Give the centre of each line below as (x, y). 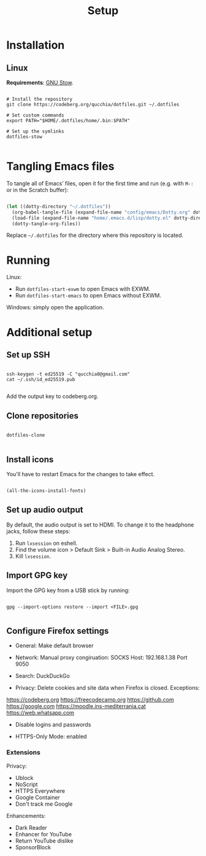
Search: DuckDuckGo (43, 676)
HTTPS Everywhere (40, 791)
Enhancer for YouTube (44, 834)
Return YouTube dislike (44, 841)
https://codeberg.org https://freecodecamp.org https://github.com (90, 700)
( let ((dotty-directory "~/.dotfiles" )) (59, 206)
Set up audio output (45, 510)
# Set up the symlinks (35, 131)
